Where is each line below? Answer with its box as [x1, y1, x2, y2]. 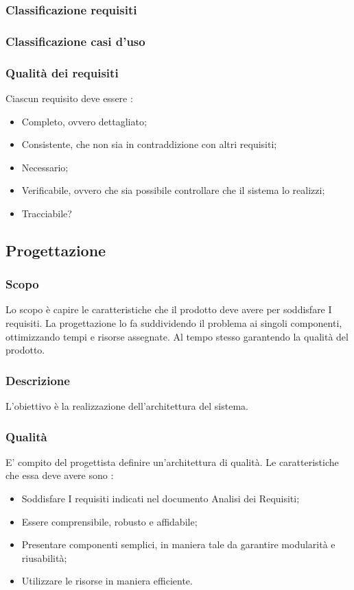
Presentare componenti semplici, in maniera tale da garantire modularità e [21, 537, 335, 552]
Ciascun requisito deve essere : [5, 90, 133, 105]
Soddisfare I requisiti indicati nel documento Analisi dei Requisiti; [21, 491, 300, 506]
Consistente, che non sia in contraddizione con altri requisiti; [21, 137, 277, 151]
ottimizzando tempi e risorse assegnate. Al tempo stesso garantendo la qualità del [5, 329, 349, 343]
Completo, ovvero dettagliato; [21, 114, 147, 128]
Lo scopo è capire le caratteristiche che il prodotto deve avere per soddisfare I [5, 302, 332, 317]
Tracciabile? [21, 206, 72, 220]
